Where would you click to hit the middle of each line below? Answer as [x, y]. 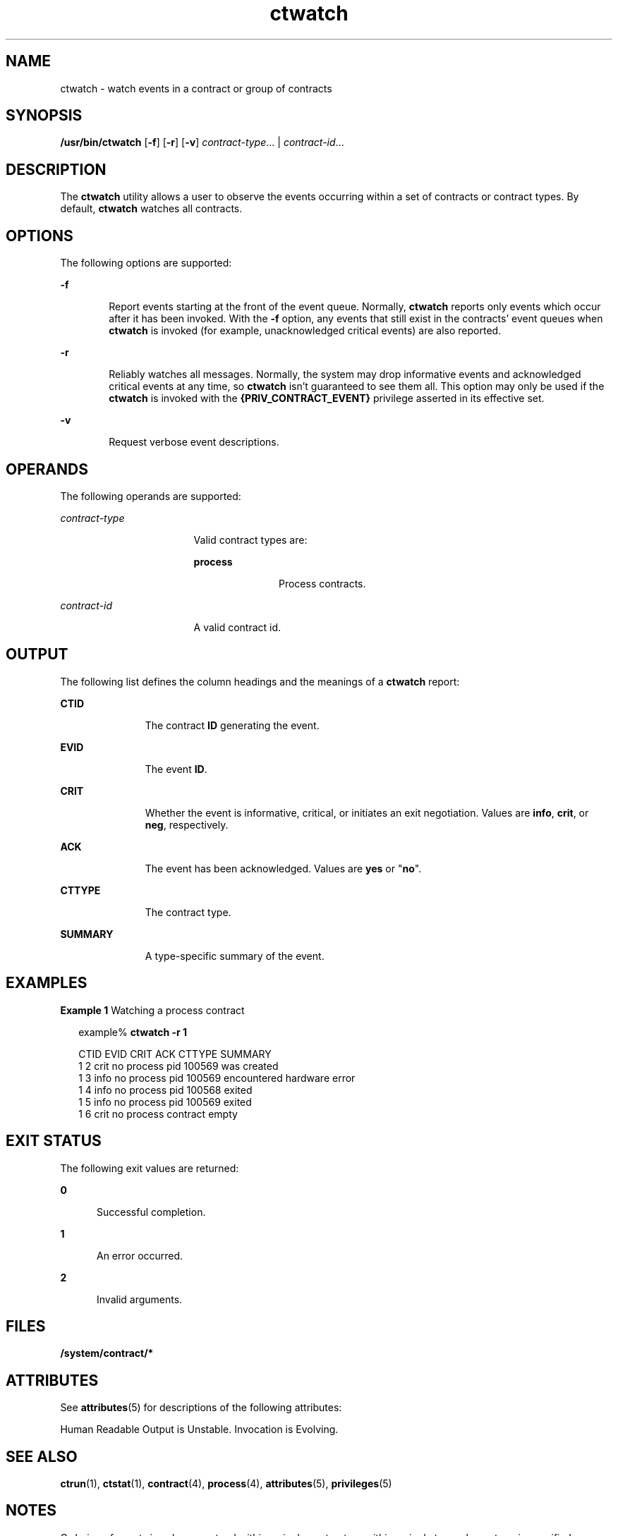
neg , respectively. [187, 824]
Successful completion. [151, 1212]
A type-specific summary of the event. [235, 956]
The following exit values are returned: [150, 1168]
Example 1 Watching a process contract [152, 1010]
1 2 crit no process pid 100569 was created [178, 1066]
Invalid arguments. [140, 1299]
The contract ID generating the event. [232, 725]
